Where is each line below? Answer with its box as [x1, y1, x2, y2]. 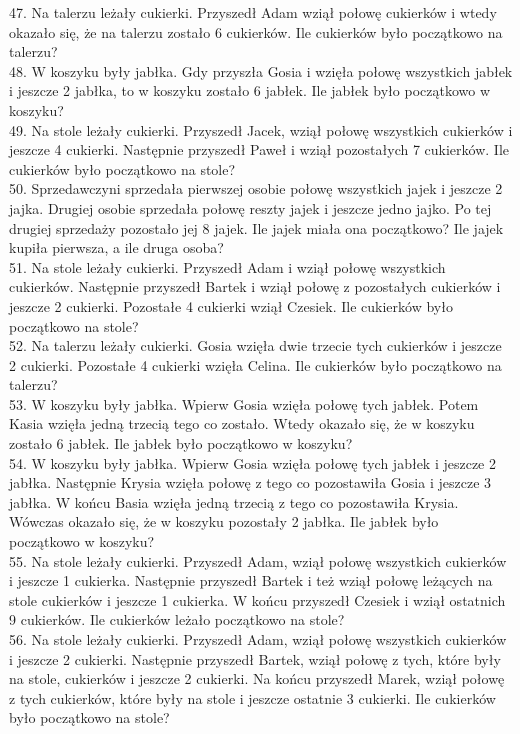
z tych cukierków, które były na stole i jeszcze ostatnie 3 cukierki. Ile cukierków [9, 687, 496, 708]
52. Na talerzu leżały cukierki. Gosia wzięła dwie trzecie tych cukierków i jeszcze [9, 335, 502, 356]
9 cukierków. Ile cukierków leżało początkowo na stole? [9, 609, 345, 630]
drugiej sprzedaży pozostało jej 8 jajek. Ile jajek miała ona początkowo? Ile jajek [9, 217, 504, 238]
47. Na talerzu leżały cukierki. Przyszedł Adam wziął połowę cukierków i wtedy [9, 2, 497, 22]
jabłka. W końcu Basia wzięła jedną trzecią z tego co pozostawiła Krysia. [9, 491, 459, 512]
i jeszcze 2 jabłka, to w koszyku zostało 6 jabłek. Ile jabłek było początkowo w [9, 80, 491, 101]
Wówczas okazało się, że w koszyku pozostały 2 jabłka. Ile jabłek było [9, 511, 439, 532]
